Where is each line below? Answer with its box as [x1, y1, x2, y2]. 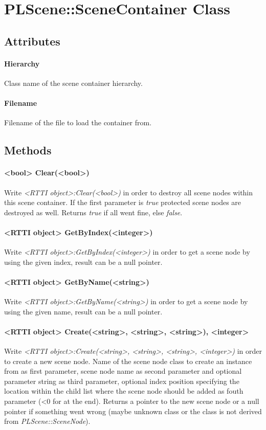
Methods [4, 142, 52, 158]
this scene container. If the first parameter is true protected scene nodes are [4, 197, 241, 208]
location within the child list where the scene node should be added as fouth [4, 386, 243, 396]
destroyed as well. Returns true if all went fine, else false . [4, 207, 183, 217]
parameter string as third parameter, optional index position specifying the [4, 375, 239, 386]
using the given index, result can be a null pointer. [4, 256, 163, 267]
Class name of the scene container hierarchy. [4, 77, 143, 88]
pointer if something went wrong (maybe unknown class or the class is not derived [4, 405, 262, 416]
